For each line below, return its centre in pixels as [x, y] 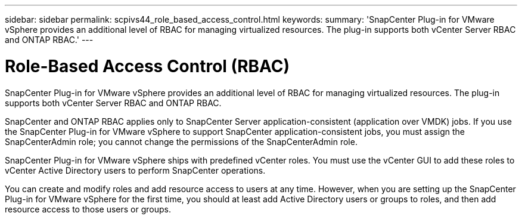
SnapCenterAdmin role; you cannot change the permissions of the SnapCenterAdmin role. [181, 141]
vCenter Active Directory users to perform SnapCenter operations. [135, 170]
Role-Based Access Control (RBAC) [147, 66]
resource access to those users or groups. [88, 209]
